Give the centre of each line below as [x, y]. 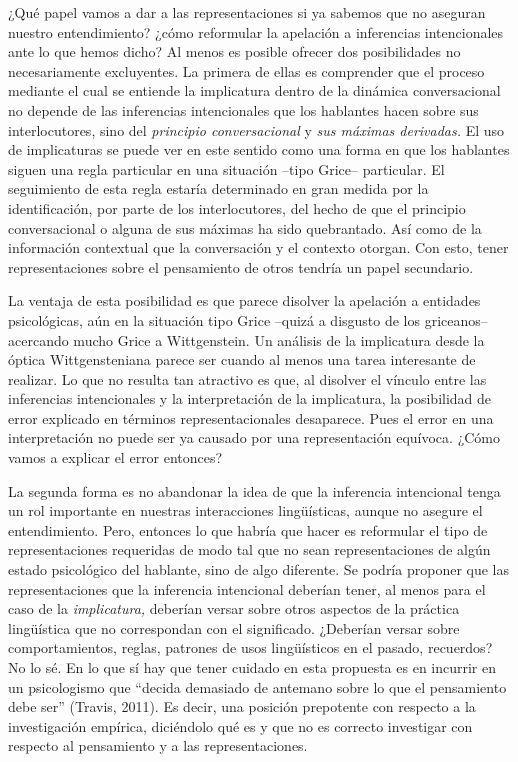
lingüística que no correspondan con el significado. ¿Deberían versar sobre [234, 627]
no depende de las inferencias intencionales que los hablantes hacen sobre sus [243, 109]
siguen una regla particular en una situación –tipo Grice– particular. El [226, 168]
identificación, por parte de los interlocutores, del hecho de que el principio [237, 207]
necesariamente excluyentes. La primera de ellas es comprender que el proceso [246, 70]
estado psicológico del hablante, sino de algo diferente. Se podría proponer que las [258, 569]
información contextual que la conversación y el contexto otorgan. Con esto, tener [258, 247]
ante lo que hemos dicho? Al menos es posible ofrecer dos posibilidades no [234, 51]
